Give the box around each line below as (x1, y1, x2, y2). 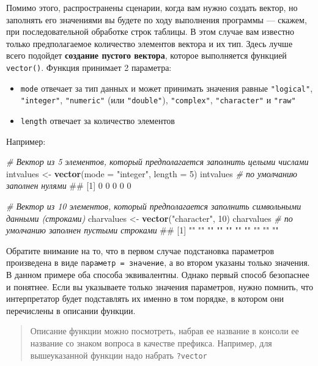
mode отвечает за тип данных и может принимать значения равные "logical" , (20, 81, 313, 94)
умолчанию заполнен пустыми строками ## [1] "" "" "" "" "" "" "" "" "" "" (6, 224, 279, 236)
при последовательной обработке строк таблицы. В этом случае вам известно (6, 25, 294, 38)
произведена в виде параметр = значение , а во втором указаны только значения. (6, 256, 310, 269)
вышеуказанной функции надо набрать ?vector (30, 348, 207, 361)
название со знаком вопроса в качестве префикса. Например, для (30, 336, 272, 349)
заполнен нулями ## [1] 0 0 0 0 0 (6, 179, 131, 192)
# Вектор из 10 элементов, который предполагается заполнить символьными (6, 199, 301, 212)
